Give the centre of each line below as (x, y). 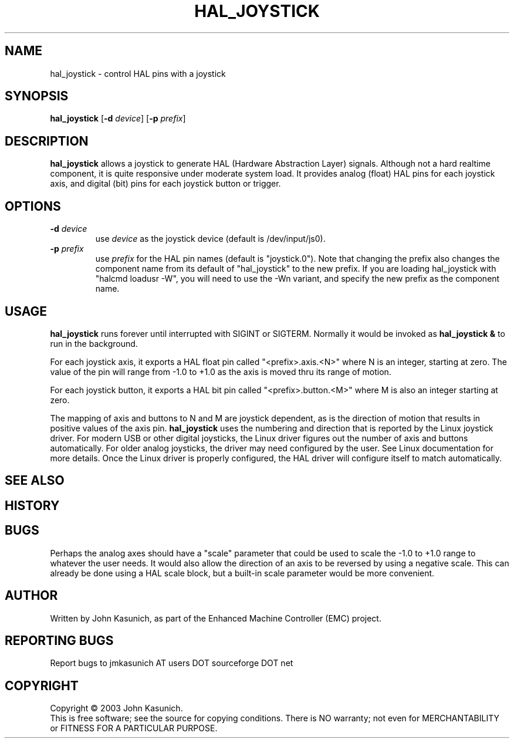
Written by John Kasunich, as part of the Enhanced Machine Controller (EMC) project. (216, 618)
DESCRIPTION (47, 141)
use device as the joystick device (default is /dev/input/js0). (210, 239)
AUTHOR (31, 596)
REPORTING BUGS (59, 640)
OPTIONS (33, 206)
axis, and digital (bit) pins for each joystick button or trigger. (165, 184)
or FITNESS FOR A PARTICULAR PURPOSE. (134, 728)
